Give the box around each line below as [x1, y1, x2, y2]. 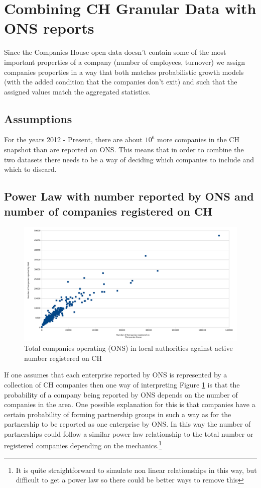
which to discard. [4, 164, 57, 174]
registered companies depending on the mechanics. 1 [4, 439, 162, 451]
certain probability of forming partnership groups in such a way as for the [4, 409, 231, 419]
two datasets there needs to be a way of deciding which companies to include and [4, 154, 254, 164]
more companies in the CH [157, 134, 239, 145]
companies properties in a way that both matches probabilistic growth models [4, 66, 244, 77]
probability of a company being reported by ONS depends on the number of [4, 389, 238, 400]
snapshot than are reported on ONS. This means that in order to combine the [4, 144, 244, 155]
